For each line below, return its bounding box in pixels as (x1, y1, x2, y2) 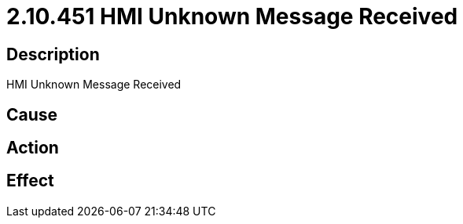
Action (6, 138, 59, 158)
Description (6, 44, 100, 64)
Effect (6, 171, 54, 191)
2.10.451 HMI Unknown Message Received (6, 3, 458, 30)
